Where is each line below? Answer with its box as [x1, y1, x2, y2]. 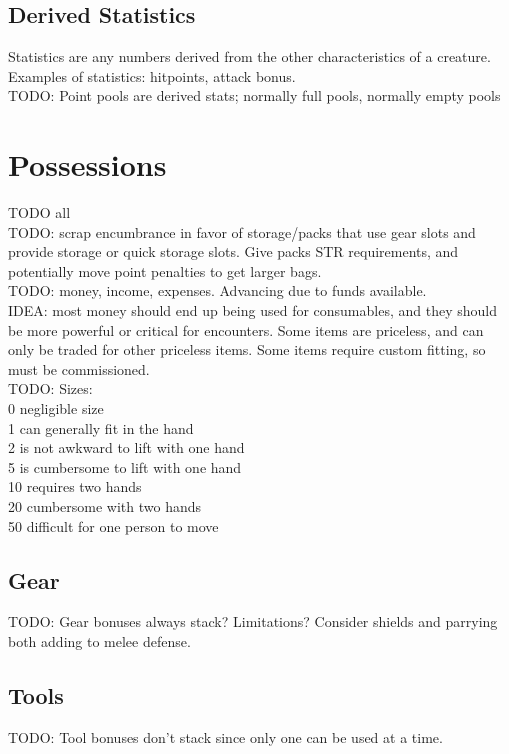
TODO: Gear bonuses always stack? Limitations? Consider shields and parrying [8, 611, 498, 632]
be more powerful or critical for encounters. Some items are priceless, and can [8, 319, 484, 340]
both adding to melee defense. [8, 631, 191, 651]
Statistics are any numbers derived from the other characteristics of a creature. [8, 46, 491, 67]
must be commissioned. [8, 358, 150, 379]
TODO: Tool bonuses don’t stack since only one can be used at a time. [8, 726, 443, 747]
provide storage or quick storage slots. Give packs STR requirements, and [8, 241, 459, 262]
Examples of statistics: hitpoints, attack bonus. [8, 65, 296, 86]
